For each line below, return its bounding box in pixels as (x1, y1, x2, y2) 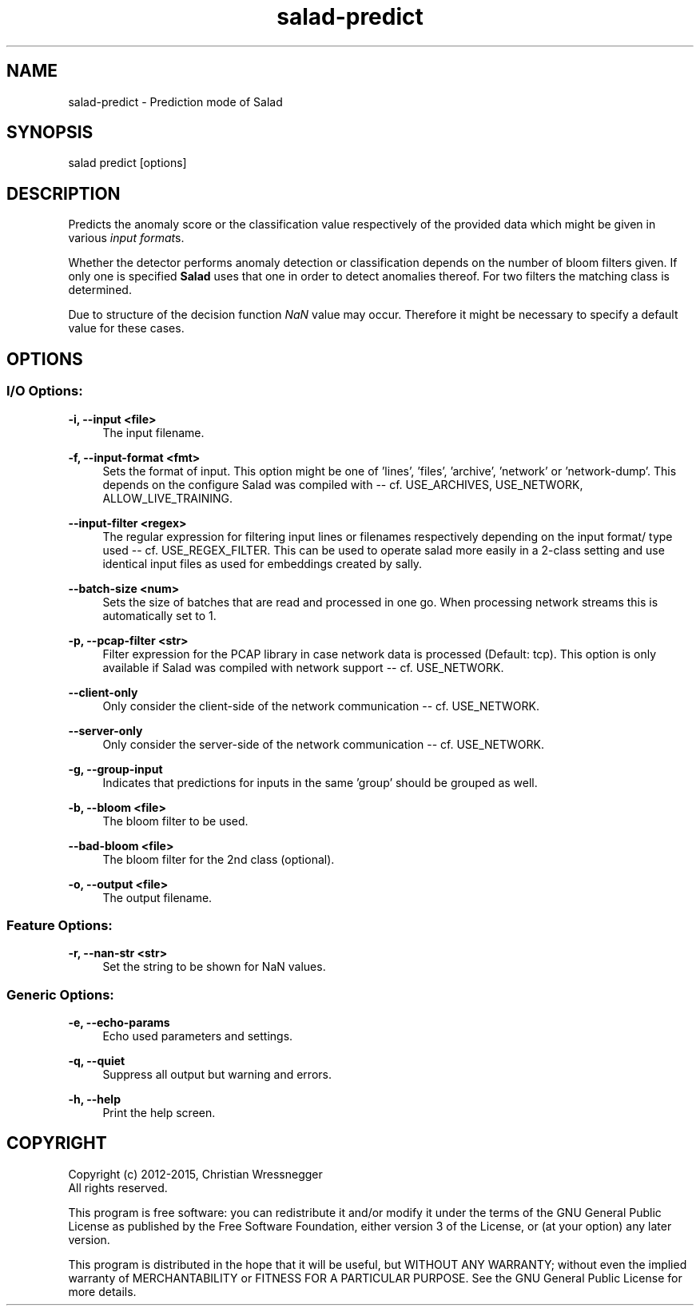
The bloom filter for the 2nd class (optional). (102, 852, 335, 866)
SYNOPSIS (6, 122, 93, 143)
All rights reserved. (68, 1180, 168, 1195)
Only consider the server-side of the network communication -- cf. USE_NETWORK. (102, 737, 545, 751)
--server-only (68, 723, 143, 738)
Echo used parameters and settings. (102, 1029, 293, 1043)
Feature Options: (6, 916, 113, 933)
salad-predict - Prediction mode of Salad (68, 94, 283, 109)
